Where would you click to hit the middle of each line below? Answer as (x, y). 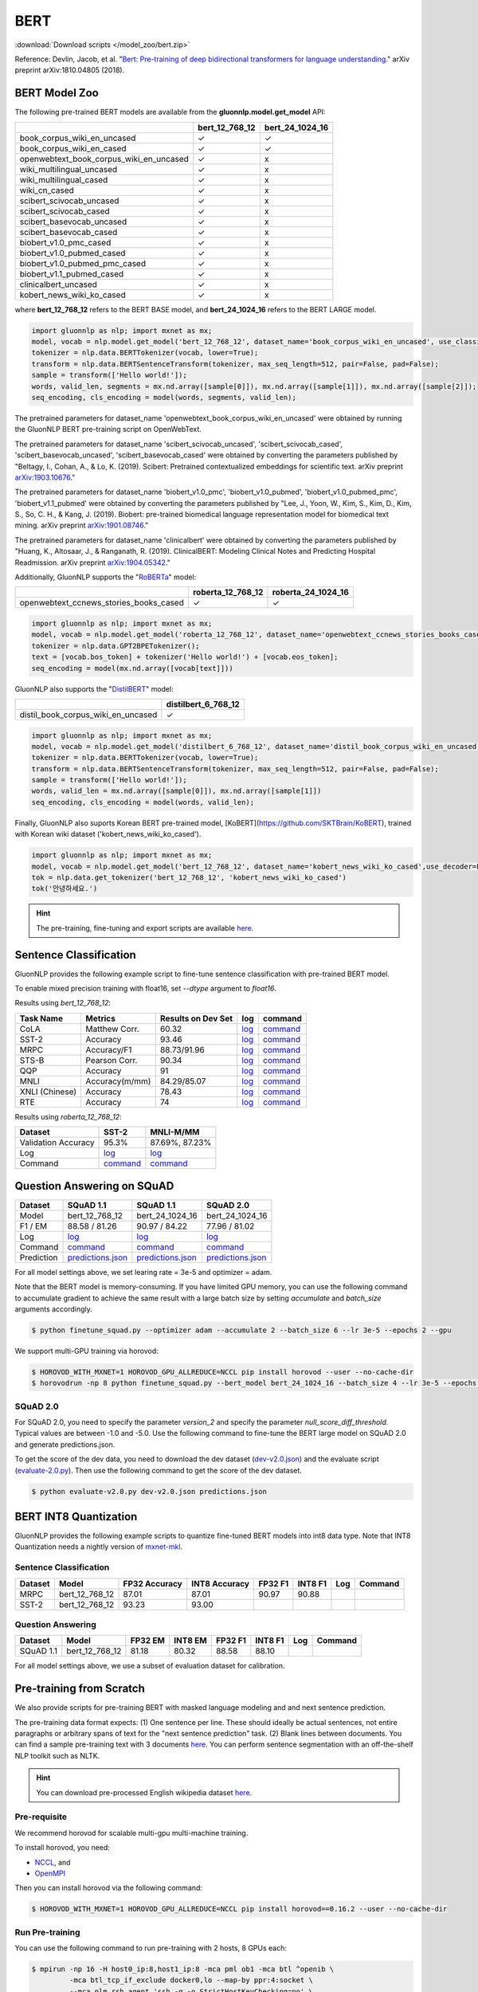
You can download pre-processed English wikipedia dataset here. (144, 1792)
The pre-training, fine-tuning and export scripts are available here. (145, 927)
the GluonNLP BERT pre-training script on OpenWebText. (108, 429)
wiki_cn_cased (47, 190)
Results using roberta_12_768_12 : (69, 1116)
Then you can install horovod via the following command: (109, 1888)
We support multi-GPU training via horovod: (86, 1351)
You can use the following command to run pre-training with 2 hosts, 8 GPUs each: (151, 1948)
